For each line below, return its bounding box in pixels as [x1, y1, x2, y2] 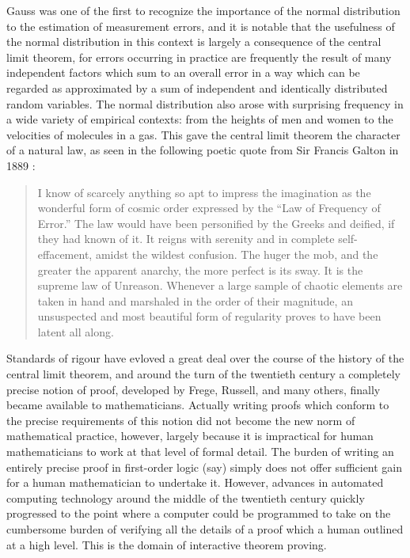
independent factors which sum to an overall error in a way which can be [6, 64, 360, 81]
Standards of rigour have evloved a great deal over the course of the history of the [6, 350, 404, 366]
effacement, [37, 245, 93, 262]
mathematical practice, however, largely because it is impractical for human [6, 427, 374, 444]
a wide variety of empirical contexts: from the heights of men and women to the [6, 111, 393, 127]
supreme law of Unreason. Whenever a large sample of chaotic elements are [37, 277, 403, 294]
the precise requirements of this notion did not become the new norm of [6, 412, 355, 428]
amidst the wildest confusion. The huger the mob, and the [95, 245, 378, 262]
